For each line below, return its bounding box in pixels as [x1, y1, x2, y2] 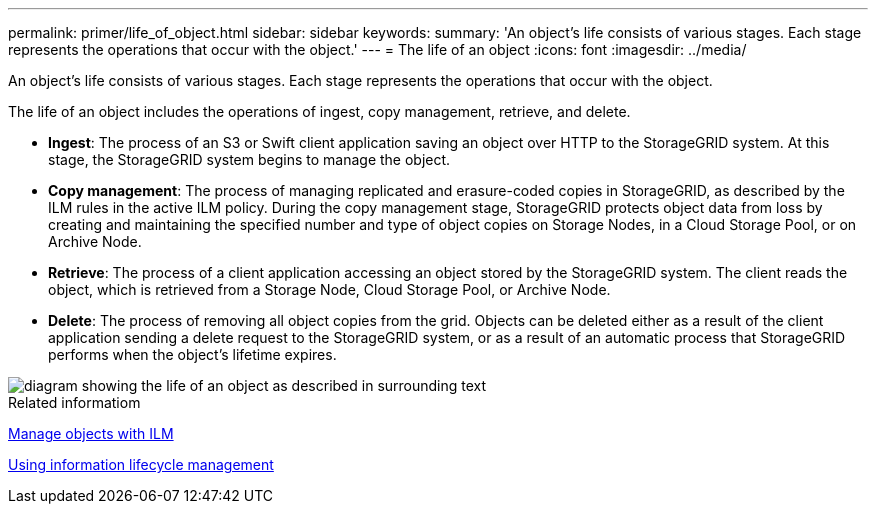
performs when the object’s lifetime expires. [48, 346, 337, 363]
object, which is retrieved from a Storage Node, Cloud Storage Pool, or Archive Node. [48, 281, 611, 298]
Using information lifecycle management [8, 456, 274, 473]
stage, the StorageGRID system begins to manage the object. [48, 151, 451, 168]
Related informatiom [8, 394, 141, 411]
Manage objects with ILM [8, 425, 174, 442]
